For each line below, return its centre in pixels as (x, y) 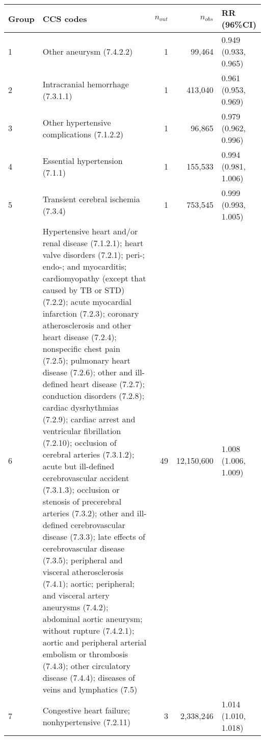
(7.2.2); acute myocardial (87, 302)
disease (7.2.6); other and (87, 372)
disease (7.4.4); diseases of (89, 677)
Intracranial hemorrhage (86, 84)
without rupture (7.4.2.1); (88, 630)
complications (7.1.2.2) (83, 134)
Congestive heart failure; (86, 710)
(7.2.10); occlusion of (79, 443)
